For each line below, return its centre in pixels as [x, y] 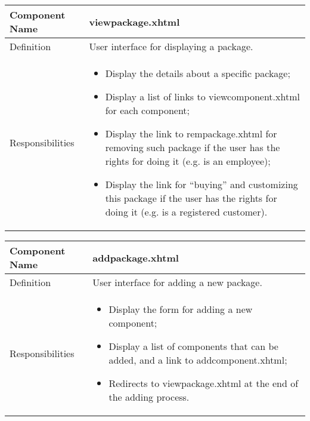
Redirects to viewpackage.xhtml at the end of [204, 383]
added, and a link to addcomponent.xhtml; [198, 360]
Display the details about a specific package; [198, 73]
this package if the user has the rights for [191, 198]
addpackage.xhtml [136, 257]
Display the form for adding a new [181, 309]
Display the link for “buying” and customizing [201, 184]
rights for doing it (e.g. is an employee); [188, 161]
